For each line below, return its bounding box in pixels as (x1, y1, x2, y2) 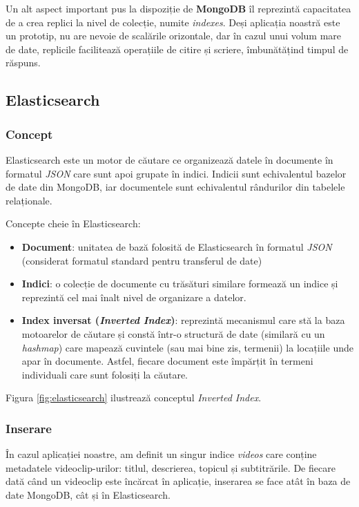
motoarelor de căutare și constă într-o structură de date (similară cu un (21, 326, 325, 341)
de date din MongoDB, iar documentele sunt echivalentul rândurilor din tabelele (6, 180, 345, 194)
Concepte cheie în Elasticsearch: (6, 216, 141, 231)
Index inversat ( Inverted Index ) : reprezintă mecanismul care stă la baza (21, 313, 345, 327)
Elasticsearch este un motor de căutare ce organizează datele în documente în (6, 152, 333, 166)
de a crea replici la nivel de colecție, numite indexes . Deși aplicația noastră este (6, 15, 340, 29)
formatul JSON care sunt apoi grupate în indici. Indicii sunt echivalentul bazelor (6, 166, 347, 180)
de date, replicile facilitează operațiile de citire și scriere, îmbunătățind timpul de (6, 41, 349, 56)
